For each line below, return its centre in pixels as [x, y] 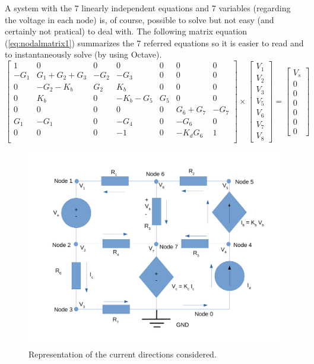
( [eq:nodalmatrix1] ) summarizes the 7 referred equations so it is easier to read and [154, 42]
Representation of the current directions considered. [123, 354]
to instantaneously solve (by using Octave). [83, 54]
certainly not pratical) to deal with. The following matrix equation [126, 31]
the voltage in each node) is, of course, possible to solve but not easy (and [139, 19]
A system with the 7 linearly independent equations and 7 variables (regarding [148, 8]
